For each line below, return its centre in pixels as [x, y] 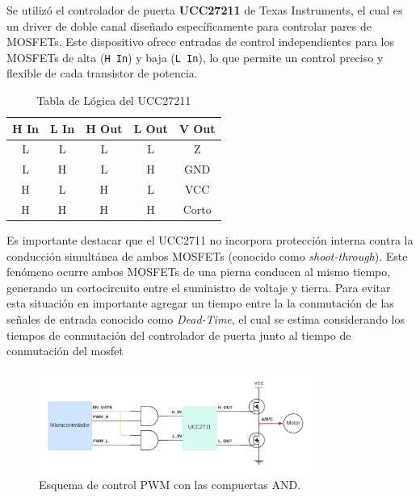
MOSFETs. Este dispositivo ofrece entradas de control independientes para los [201, 42]
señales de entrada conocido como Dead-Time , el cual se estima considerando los [206, 319]
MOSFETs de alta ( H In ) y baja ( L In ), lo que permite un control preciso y [195, 57]
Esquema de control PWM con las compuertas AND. [170, 485]
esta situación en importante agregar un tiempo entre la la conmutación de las [200, 303]
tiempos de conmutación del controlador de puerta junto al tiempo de [179, 335]
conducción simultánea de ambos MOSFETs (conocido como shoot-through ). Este [207, 255]
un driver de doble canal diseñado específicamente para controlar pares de [189, 25]
